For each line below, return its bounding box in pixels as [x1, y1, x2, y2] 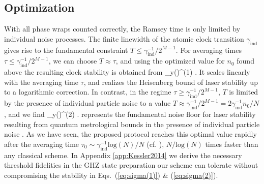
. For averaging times [175, 44, 242, 55]
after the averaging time [4, 138, 79, 149]
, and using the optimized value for [115, 55, 225, 66]
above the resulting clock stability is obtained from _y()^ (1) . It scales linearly [4, 67, 250, 77]
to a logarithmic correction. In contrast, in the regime [4, 86, 171, 97]
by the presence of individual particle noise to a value [4, 98, 171, 108]
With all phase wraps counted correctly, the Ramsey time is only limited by [4, 23, 241, 34]
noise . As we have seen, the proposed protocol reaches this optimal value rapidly [4, 129, 257, 139]
